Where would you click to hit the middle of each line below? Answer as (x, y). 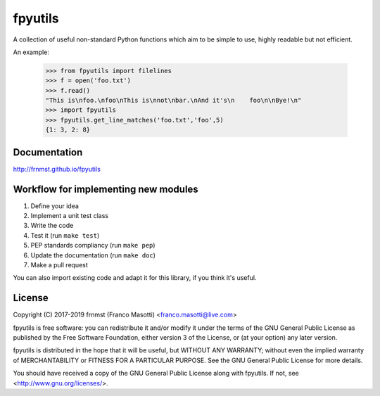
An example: (31, 52)
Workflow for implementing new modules (106, 189)
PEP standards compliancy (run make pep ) (93, 245)
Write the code (52, 226)
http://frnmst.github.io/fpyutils (57, 169)
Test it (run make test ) (65, 235)
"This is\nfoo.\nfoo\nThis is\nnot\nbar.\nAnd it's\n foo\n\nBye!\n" (173, 101)
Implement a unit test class (70, 216)
